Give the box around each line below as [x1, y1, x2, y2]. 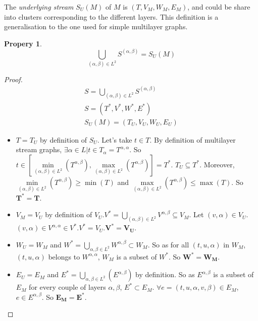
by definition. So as [135, 269, 195, 280]
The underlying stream [4, 2, 74, 12]
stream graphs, [16, 144, 62, 155]
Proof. [4, 74, 23, 84]
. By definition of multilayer [149, 134, 236, 145]
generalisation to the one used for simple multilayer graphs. [4, 21, 188, 32]
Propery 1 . [4, 38, 42, 48]
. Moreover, [199, 159, 235, 169]
